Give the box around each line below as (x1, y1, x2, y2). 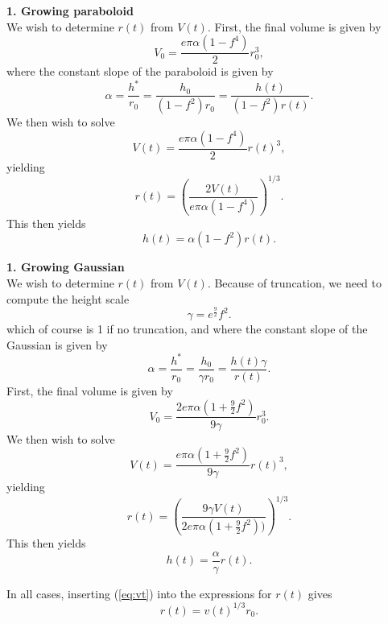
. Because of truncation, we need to (207, 275, 382, 291)
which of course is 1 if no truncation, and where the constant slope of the (6, 320, 368, 337)
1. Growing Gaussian (6, 258, 125, 275)
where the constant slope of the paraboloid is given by (6, 63, 274, 80)
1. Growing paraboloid (6, 2, 134, 19)
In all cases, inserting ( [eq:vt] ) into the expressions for (6, 585, 272, 601)
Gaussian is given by (6, 336, 108, 353)
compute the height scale (6, 290, 130, 307)
